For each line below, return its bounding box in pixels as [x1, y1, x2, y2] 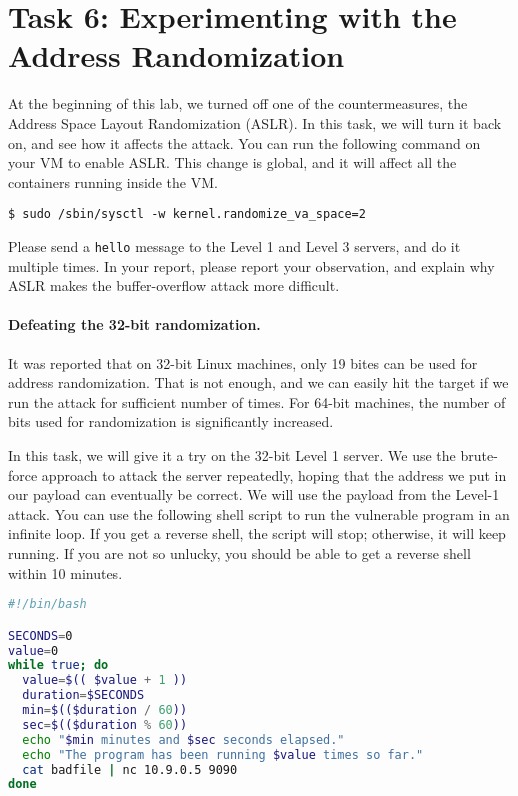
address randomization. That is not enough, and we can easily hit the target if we [8, 372, 509, 393]
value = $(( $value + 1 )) [22, 673, 188, 688]
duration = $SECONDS [22, 688, 145, 703]
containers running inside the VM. [8, 171, 218, 192]
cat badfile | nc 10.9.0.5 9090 [22, 762, 238, 777]
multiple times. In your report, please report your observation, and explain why [8, 255, 495, 276]
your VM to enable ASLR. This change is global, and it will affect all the [8, 152, 457, 173]
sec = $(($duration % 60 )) [22, 717, 188, 732]
